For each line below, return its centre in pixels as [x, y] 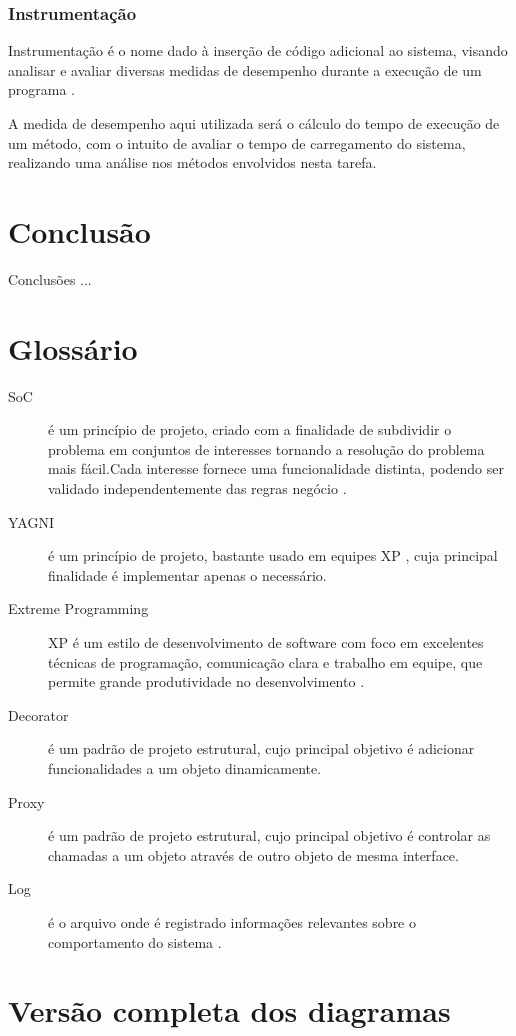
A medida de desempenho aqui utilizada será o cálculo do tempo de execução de [254, 123]
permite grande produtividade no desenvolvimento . [206, 681]
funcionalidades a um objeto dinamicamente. [185, 767]
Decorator [38, 714]
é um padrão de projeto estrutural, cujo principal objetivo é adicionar [261, 748]
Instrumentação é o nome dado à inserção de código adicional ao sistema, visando [258, 50]
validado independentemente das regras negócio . [197, 488]
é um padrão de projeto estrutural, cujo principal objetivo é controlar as [269, 835]
